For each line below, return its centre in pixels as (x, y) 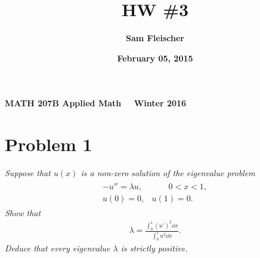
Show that (23, 212)
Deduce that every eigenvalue (58, 248)
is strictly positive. (154, 248)
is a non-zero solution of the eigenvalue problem (168, 173)
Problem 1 (49, 144)
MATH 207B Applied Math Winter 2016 (96, 103)
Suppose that (28, 173)
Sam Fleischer (155, 38)
